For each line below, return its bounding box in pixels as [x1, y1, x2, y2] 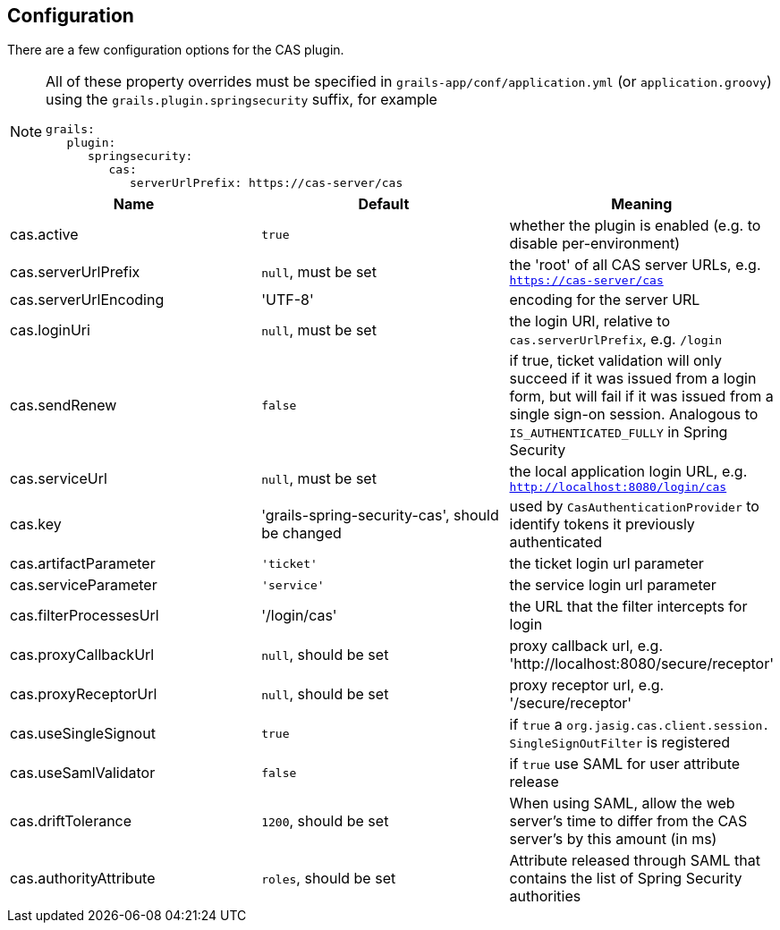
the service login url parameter [509, 576, 716, 595]
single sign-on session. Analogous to [509, 405, 759, 424]
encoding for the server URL [509, 291, 700, 309]
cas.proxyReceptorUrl [10, 685, 157, 704]
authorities [509, 887, 581, 906]
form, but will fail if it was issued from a [509, 387, 774, 406]
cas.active [10, 225, 79, 244]
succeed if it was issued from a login [509, 369, 757, 388]
